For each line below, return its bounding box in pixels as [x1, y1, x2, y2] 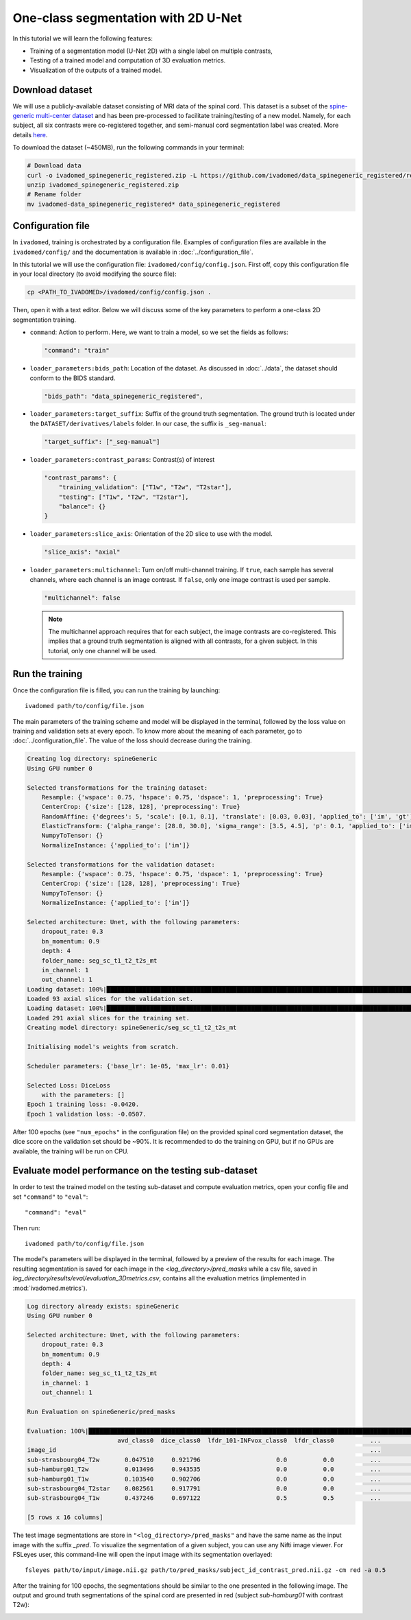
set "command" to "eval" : [12, 1193, 88, 1201]
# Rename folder [27, 191, 82, 198]
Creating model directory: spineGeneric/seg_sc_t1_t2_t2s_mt [27, 1024, 237, 1032]
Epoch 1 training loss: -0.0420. [27, 1101, 140, 1108]
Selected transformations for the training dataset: [27, 784, 208, 792]
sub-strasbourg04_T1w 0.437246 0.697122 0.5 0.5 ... [27, 1494, 382, 1502]
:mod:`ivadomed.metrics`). [12, 1284, 88, 1292]
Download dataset [12, 84, 92, 95]
